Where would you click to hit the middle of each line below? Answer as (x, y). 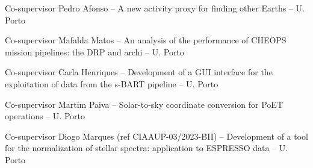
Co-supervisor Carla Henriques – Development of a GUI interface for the (139, 72)
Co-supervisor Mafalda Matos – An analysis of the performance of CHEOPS (146, 40)
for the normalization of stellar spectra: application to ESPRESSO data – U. (147, 148)
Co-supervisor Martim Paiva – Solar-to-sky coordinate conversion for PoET (144, 104)
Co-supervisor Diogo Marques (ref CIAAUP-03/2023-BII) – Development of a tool (156, 136)
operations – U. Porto (45, 116)
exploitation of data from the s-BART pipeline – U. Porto (112, 83)
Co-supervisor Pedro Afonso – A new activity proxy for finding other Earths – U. (155, 8)
